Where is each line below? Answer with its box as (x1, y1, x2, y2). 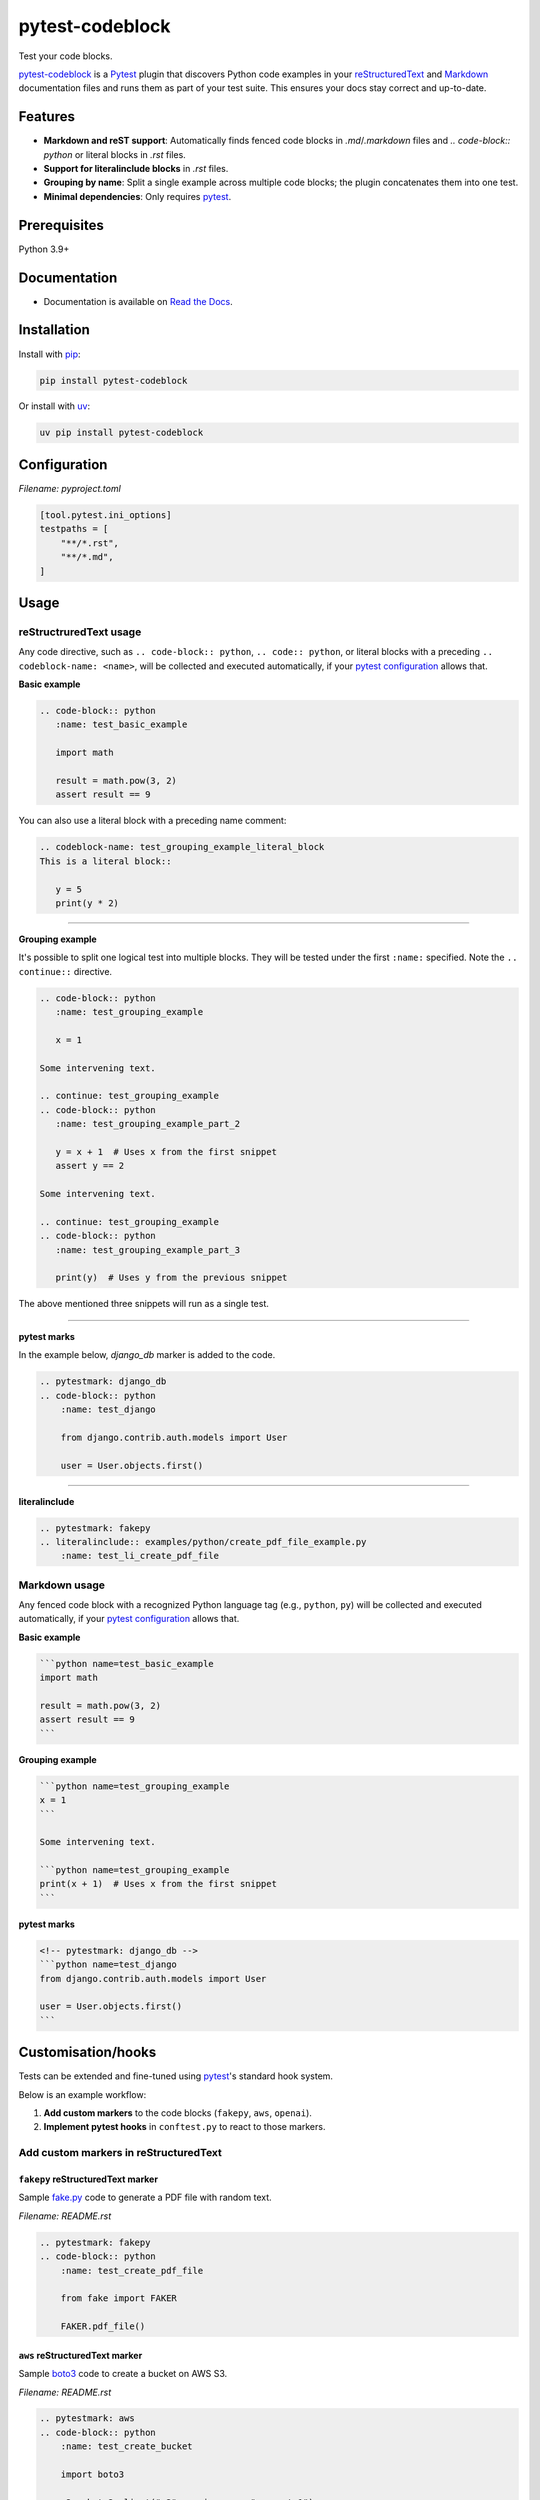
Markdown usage (18, 1578, 105, 1592)
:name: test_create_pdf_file (60, 2265, 204, 2276)
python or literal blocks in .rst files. (43, 148, 187, 160)
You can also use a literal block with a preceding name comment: (18, 815, 287, 827)
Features (18, 108, 75, 125)
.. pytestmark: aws (39, 2413, 135, 2424)
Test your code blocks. (18, 50, 114, 62)
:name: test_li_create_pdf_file (60, 1550, 220, 1562)
